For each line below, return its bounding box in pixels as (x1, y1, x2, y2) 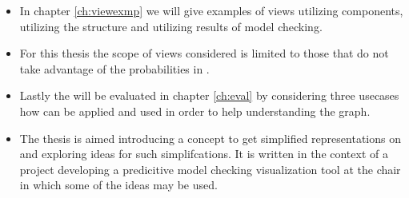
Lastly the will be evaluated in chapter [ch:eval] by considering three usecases (19, 87, 399, 104)
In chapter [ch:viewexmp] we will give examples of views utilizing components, (19, 2, 403, 18)
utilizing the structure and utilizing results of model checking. (19, 18, 323, 34)
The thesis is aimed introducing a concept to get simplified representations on (19, 129, 401, 146)
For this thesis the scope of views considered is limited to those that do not (19, 45, 389, 61)
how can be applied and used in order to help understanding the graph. (19, 102, 371, 119)
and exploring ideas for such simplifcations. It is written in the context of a (19, 145, 388, 162)
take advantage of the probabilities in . (19, 60, 210, 77)
